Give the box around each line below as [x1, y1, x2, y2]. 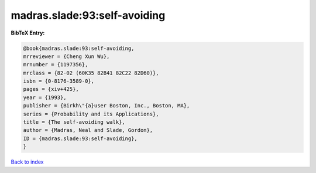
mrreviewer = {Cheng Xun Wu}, [23, 53, 110, 60]
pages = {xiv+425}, [23, 86, 79, 93]
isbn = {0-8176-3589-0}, [23, 78, 95, 84]
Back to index [11, 158, 44, 165]
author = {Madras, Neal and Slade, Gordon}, [23, 127, 153, 134]
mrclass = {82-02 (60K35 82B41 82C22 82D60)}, [23, 69, 159, 76]
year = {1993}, [23, 94, 67, 101]
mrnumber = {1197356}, [23, 62, 88, 68]
